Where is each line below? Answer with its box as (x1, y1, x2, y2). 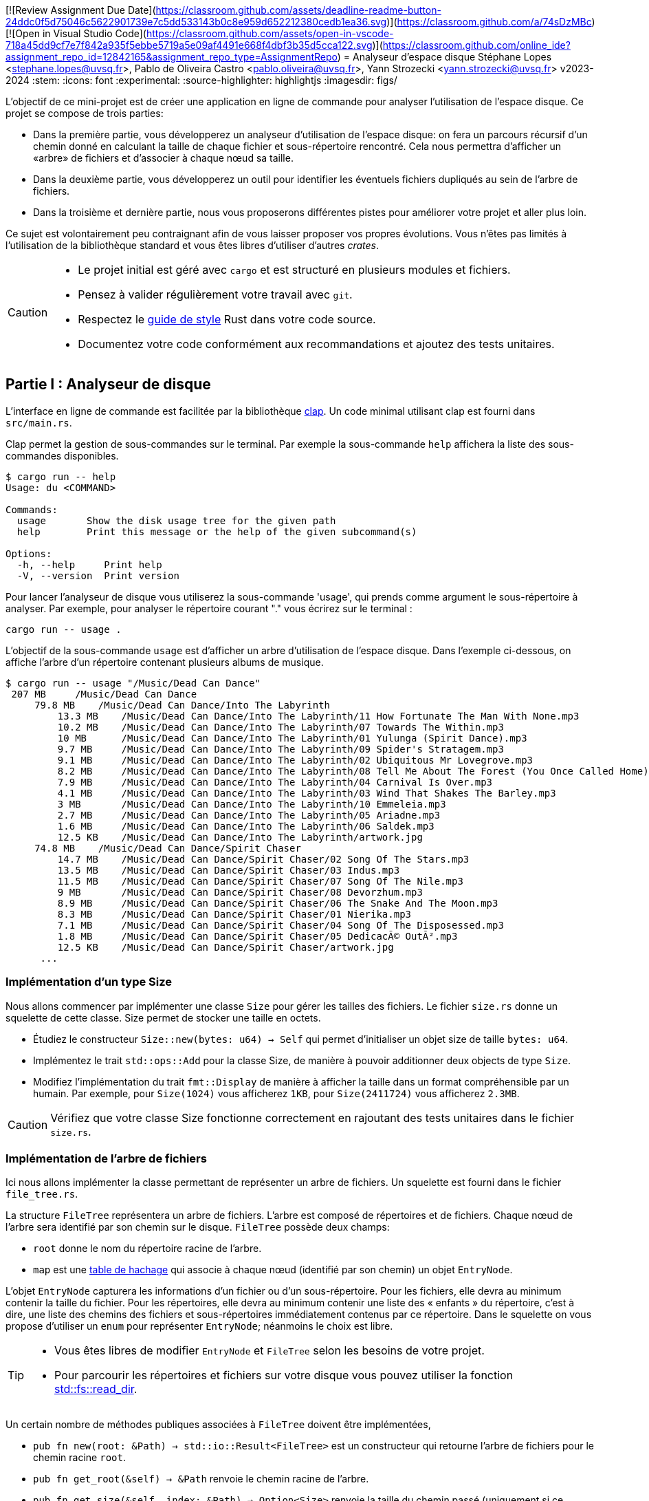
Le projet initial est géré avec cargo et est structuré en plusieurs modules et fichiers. (78, 263, 511, 277)
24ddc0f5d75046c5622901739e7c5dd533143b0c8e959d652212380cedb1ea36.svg (5, 16, 387, 28)
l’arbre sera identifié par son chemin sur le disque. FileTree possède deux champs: (5, 1221, 390, 1233)
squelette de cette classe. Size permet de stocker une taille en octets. (5, 1011, 321, 1024)
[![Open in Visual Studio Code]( (5, 28, 146, 39)
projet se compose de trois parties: (5, 107, 164, 119)
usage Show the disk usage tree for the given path (16, 515, 336, 526)
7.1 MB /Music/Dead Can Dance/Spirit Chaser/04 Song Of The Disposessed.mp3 (57, 919, 504, 931)
